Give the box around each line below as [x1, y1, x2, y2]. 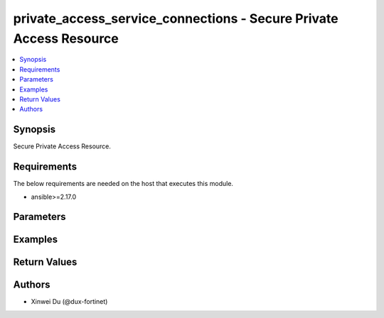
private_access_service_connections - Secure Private [13, 11, 338, 26]
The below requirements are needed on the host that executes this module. [13, 180, 234, 188]
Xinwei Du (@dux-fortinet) [31, 297, 108, 306]
